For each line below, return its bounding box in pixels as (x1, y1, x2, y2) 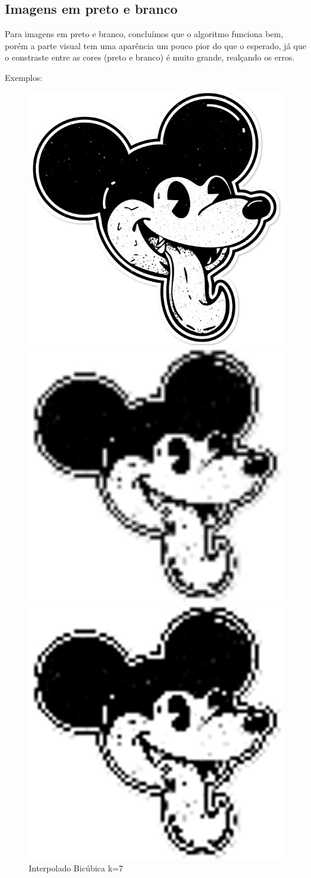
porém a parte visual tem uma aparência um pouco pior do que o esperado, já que (5, 39, 306, 52)
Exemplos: (5, 71, 42, 83)
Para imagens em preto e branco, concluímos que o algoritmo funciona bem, (5, 28, 283, 40)
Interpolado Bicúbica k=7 (29, 862, 123, 874)
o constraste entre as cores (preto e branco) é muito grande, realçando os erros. (5, 51, 295, 64)
